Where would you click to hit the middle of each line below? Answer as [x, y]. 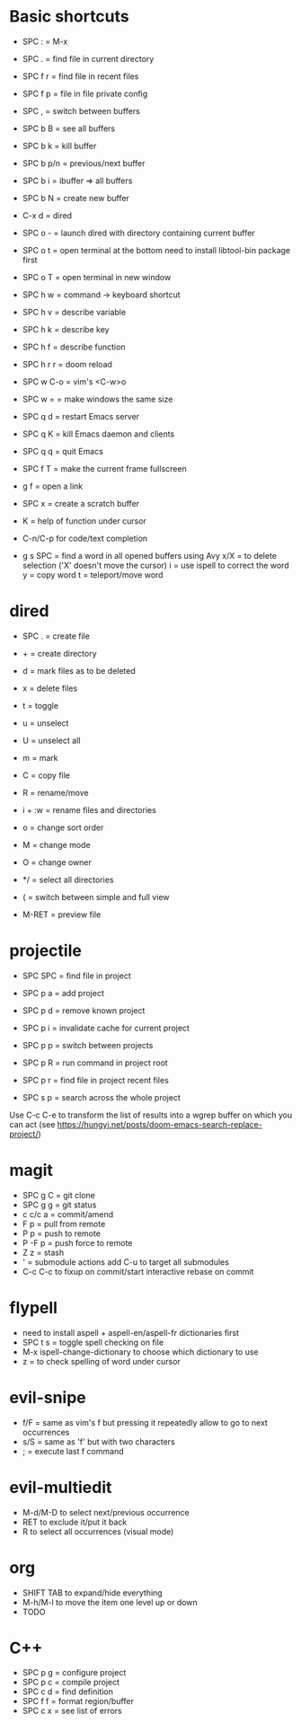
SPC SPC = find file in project [77, 976]
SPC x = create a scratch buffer [81, 503]
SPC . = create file [56, 636]
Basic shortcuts [70, 17]
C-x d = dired [47, 215]
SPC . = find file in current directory [88, 58]
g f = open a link [53, 486]
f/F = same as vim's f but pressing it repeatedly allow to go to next [145, 1422]
